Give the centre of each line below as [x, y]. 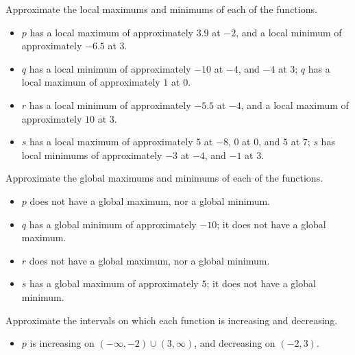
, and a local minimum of [289, 32]
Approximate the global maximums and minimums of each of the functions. [164, 178]
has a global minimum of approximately [113, 224]
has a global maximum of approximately [114, 283]
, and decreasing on [235, 343]
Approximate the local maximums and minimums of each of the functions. [161, 9]
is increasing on [62, 343]
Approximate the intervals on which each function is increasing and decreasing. [172, 320]
